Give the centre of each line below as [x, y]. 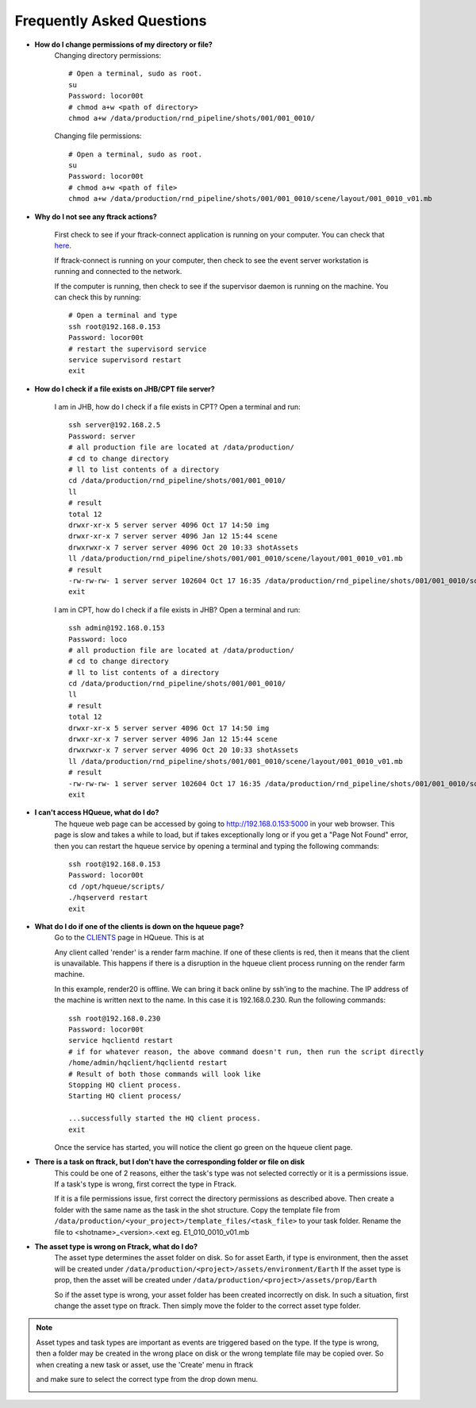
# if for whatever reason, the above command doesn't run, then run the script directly [246, 1051]
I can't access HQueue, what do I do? [97, 812]
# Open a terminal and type [123, 315]
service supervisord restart [125, 360]
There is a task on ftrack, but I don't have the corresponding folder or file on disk [170, 1162]
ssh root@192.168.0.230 [115, 1018]
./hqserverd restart [108, 898]
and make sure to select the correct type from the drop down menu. [147, 1379]
